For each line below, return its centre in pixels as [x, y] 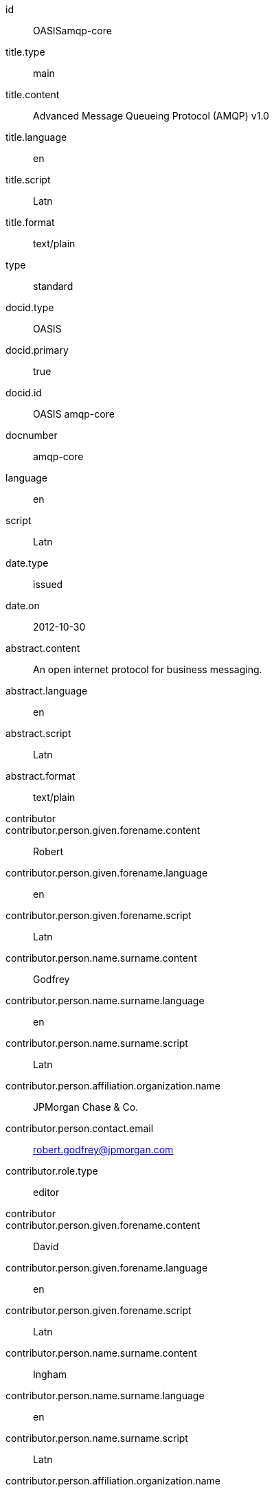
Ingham [50, 1374]
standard [53, 286]
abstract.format [41, 776]
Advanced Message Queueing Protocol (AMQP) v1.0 [151, 116]
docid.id [24, 393]
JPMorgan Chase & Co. [86, 1107]
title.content [33, 94]
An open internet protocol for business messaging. [148, 669]
